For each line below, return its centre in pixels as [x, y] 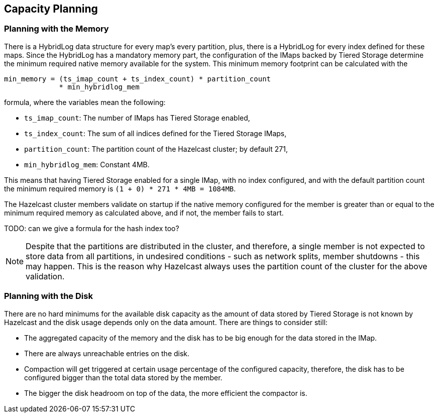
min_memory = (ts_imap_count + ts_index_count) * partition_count [138, 79]
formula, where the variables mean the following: [85, 102]
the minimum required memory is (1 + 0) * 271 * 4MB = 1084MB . [120, 188]
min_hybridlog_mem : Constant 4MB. [87, 164]
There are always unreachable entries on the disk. [107, 353]
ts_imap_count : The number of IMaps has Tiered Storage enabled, [137, 118]
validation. [45, 276]
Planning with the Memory [57, 29]
